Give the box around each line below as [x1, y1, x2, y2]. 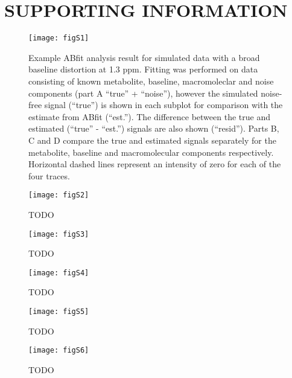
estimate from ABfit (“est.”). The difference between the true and [28, 110, 270, 123]
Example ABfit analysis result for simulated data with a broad [28, 51, 260, 63]
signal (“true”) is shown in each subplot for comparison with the [44, 98, 283, 111]
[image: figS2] [28, 191, 89, 200]
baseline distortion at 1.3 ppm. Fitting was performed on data [28, 63, 258, 75]
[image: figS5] [28, 307, 89, 316]
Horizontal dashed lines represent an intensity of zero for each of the [28, 158, 281, 170]
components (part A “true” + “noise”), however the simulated [28, 86, 258, 99]
